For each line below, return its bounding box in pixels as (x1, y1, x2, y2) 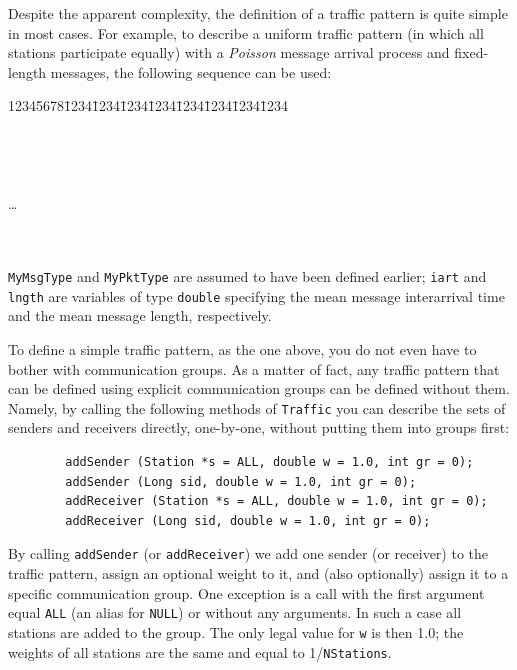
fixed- (454, 42, 489, 63)
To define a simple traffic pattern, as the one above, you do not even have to (8, 339, 477, 360)
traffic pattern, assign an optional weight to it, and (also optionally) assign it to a (8, 563, 509, 584)
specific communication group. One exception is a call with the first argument (8, 582, 485, 603)
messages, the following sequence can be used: (50, 61, 332, 82)
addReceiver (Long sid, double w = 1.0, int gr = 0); (65, 513, 431, 528)
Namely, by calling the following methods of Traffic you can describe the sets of (8, 397, 506, 418)
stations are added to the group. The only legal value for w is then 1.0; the (8, 621, 464, 642)
